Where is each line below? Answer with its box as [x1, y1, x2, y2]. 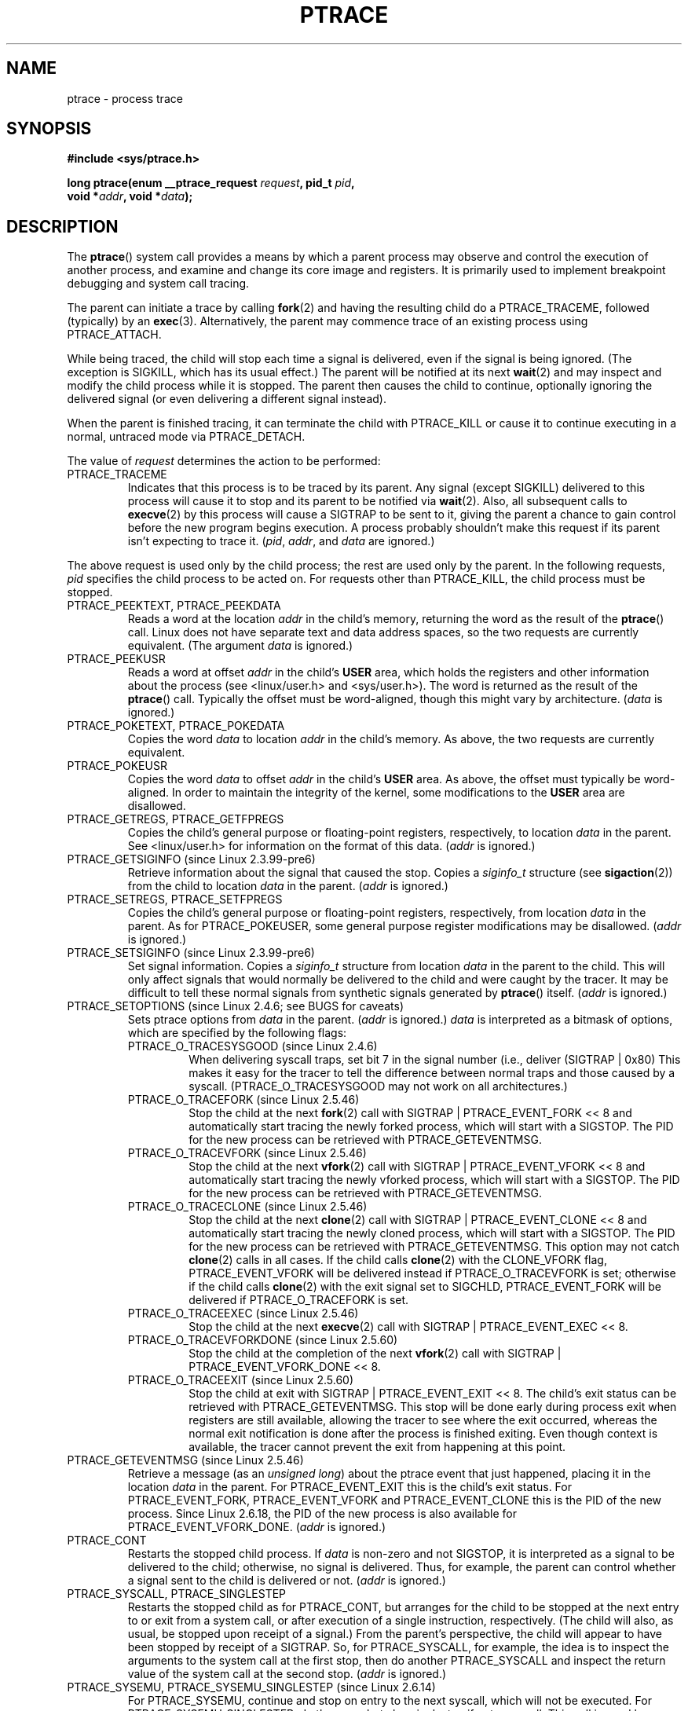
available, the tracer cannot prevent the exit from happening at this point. [188, 1440, 566, 1454]
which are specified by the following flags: [127, 1026, 347, 1040]
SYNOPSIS [6, 119, 92, 139]
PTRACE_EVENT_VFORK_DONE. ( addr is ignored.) [127, 1520, 386, 1534]
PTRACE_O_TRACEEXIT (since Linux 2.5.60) [127, 1373, 354, 1387]
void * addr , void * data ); [67, 189, 193, 203]
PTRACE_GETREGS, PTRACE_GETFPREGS [67, 812, 284, 826]
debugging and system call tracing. [67, 277, 250, 291]
